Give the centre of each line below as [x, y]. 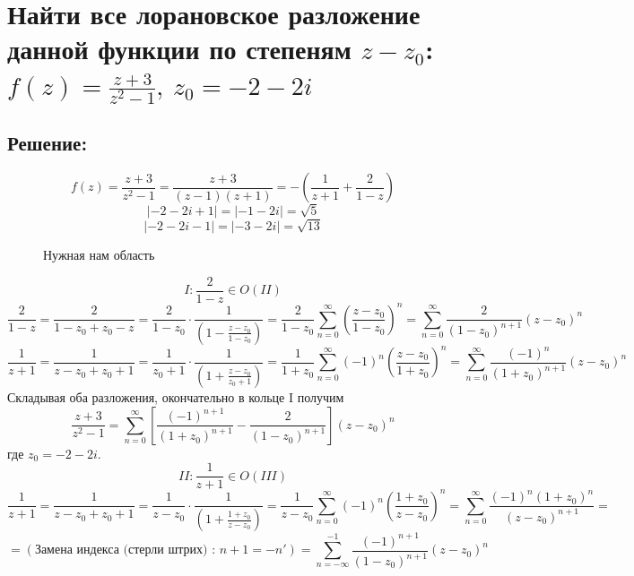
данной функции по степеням [179, 49]
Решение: [48, 143]
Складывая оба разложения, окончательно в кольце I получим [176, 396]
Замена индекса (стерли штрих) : [125, 550]
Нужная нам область [99, 255]
